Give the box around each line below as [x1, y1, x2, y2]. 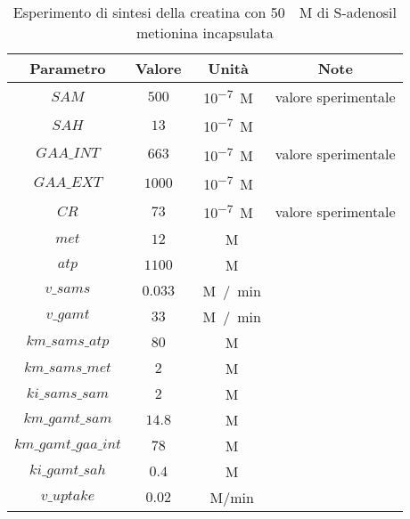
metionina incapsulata [135, 22, 274, 43]
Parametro [29, 58, 106, 78]
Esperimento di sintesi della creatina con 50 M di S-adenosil [12, 2, 397, 22]
